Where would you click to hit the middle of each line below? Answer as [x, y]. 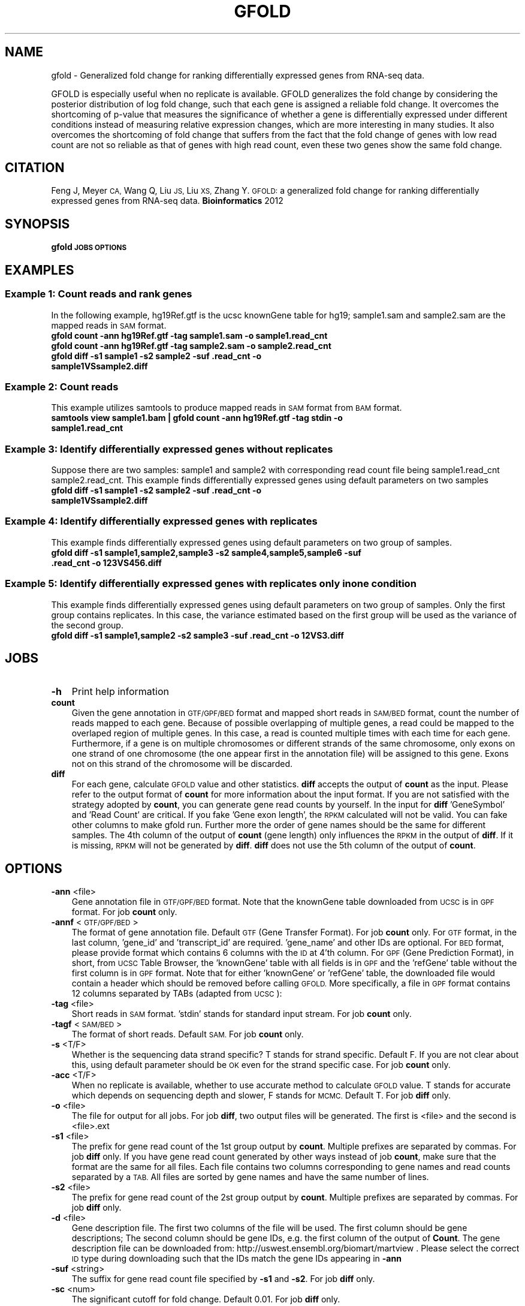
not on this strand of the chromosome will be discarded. [182, 764]
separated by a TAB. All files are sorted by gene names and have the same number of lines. [250, 1177]
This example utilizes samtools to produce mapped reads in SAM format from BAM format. [227, 408]
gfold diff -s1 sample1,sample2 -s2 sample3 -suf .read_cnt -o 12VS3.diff [197, 635]
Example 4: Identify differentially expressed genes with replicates [161, 521]
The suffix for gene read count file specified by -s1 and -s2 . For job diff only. [223, 1279]
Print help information [120, 692]
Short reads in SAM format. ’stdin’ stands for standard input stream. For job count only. [242, 1014]
